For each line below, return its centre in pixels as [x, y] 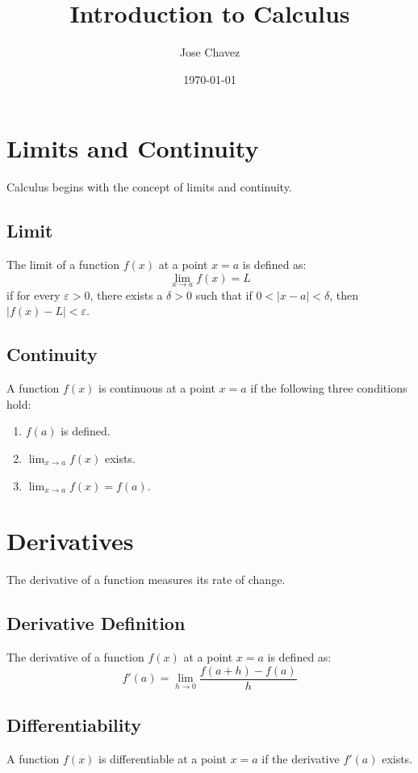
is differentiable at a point [163, 758]
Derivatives [70, 541]
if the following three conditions [329, 388]
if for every [33, 294]
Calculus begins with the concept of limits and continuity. [149, 187]
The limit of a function [63, 265]
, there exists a [126, 294]
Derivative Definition [96, 623]
